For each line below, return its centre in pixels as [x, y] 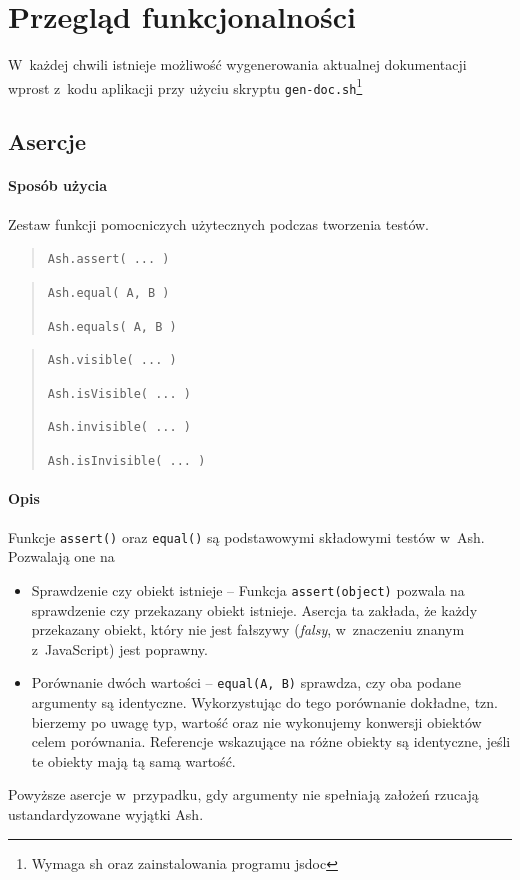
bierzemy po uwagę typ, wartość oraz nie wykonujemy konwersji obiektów [256, 721]
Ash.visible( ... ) [112, 360]
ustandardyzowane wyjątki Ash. [106, 813]
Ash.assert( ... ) [108, 259]
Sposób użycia [58, 185]
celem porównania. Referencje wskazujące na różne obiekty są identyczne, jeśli [271, 741]
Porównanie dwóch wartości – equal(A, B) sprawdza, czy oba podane [246, 682]
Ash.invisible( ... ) [119, 427]
